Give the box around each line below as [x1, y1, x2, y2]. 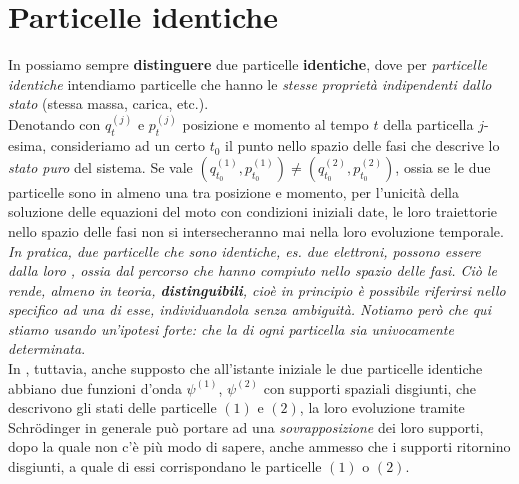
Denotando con [8, 114, 101, 135]
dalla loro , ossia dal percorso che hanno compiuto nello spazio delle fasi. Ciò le [8, 260, 498, 281]
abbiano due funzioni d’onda [8, 377, 182, 398]
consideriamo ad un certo [50, 135, 205, 156]
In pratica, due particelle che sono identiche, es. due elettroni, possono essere [8, 240, 481, 261]
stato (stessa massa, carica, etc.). [8, 93, 209, 114]
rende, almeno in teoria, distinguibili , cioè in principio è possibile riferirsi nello [8, 279, 506, 300]
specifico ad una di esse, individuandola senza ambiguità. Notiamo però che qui [8, 299, 491, 320]
